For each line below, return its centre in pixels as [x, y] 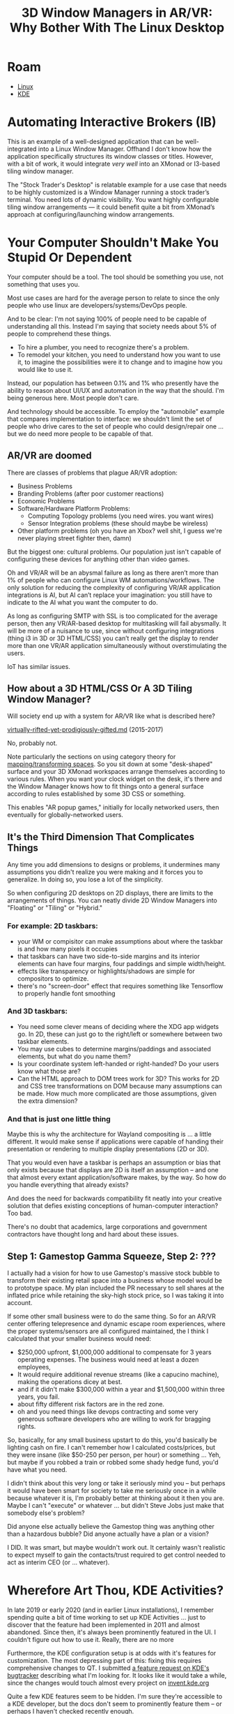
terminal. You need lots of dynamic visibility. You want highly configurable [113, 199]
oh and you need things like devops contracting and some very [108, 1411]
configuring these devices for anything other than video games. [99, 559]
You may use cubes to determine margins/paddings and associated [114, 1049]
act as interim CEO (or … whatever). [58, 1562]
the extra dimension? [47, 1101]
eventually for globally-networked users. [65, 815]
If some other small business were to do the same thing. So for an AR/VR [111, 1316]
